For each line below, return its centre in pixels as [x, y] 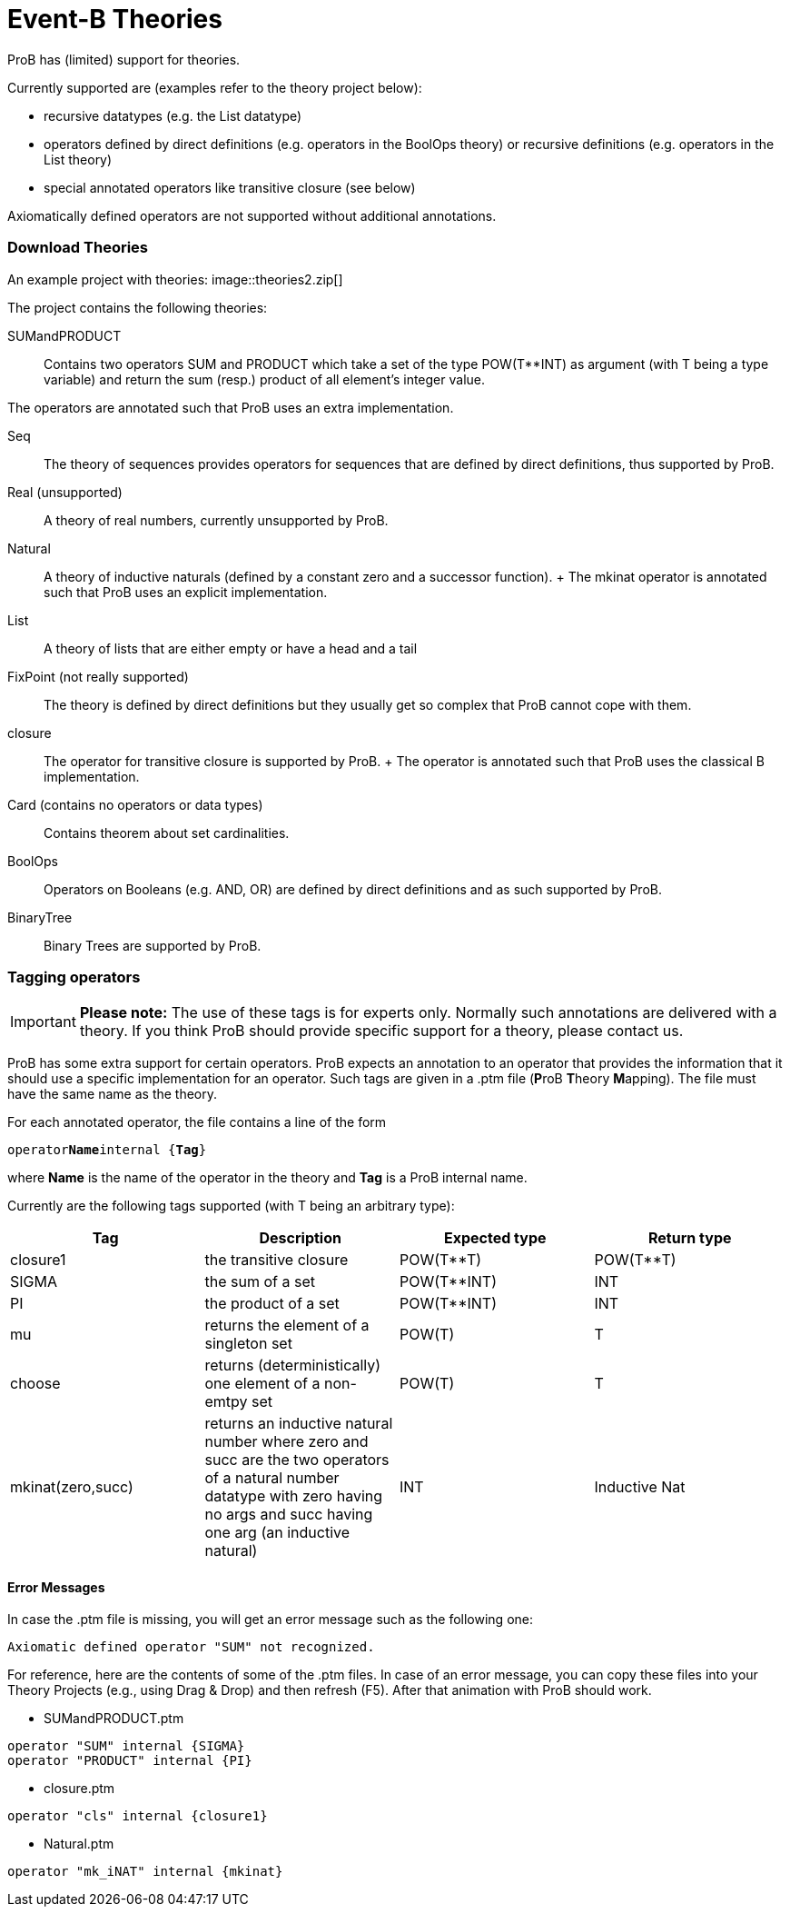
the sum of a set [260, 1282]
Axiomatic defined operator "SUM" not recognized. [191, 1647]
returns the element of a [287, 1326]
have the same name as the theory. [113, 1094]
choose [35, 1384]
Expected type [495, 1238]
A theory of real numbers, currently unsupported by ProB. [216, 520]
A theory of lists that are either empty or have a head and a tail [231, 648]
